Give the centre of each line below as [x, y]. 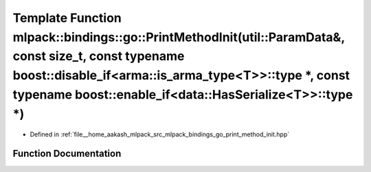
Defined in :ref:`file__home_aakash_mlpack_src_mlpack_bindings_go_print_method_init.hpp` [160, 134]
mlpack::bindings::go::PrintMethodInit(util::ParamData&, [179, 37]
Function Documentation [67, 154]
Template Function [67, 18]
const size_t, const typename [99, 57]
